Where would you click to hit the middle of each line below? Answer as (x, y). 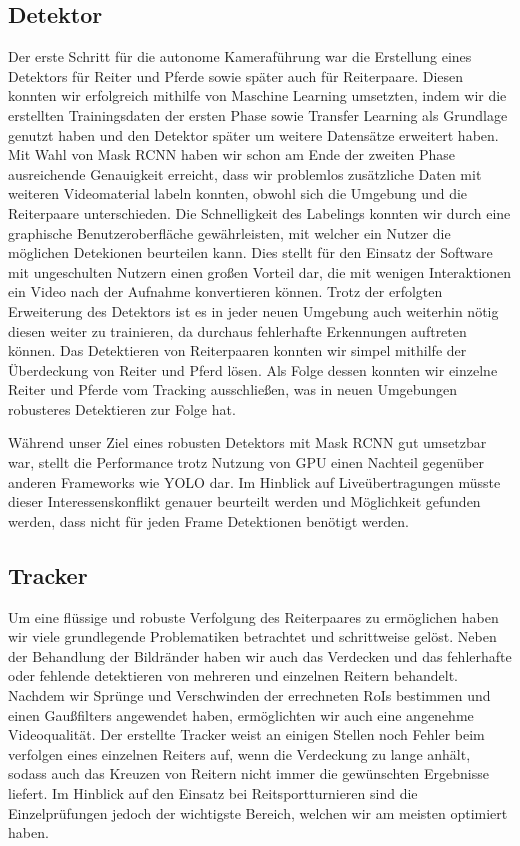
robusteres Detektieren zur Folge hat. (122, 408)
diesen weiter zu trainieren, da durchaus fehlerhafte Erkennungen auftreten (237, 330)
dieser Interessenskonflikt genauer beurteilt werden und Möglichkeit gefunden (244, 501)
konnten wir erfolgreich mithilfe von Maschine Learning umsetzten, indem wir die (257, 95)
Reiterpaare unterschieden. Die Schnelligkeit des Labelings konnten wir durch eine (259, 212)
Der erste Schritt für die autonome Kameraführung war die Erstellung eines (240, 56)
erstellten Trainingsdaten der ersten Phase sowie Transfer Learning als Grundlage (258, 114)
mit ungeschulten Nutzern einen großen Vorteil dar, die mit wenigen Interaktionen (260, 271)
